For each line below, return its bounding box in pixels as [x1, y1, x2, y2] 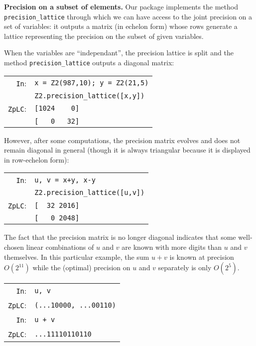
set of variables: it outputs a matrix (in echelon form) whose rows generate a [4, 21, 238, 31]
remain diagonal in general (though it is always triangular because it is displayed [4, 145, 251, 155]
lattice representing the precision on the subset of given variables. [4, 30, 204, 41]
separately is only [158, 262, 212, 273]
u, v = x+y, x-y [34, 175, 96, 184]
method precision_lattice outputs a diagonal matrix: [4, 57, 174, 68]
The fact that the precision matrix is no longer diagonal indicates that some [4, 232, 236, 242]
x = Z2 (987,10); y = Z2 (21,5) [34, 79, 149, 87]
